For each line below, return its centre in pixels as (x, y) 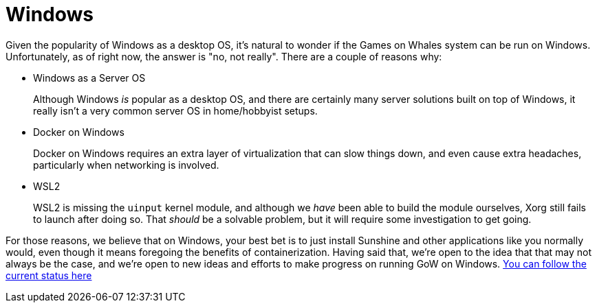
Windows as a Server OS (89, 78)
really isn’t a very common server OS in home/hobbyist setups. (175, 110)
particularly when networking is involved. (126, 165)
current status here (49, 275)
